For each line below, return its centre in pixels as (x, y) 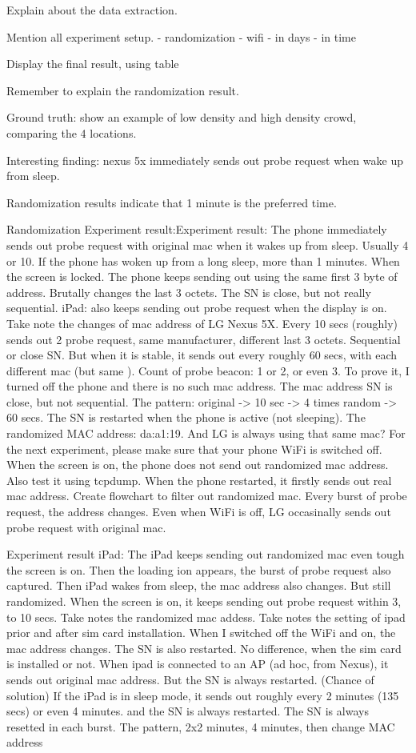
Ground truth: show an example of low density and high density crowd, (182, 117)
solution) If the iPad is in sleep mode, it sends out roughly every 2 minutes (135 (203, 695)
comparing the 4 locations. (72, 132)
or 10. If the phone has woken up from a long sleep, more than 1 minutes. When (203, 260)
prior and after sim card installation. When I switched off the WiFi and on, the (201, 633)
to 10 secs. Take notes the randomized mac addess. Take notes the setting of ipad (206, 617)
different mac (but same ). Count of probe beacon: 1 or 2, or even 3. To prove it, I (208, 370)
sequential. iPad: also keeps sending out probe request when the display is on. (197, 308)
